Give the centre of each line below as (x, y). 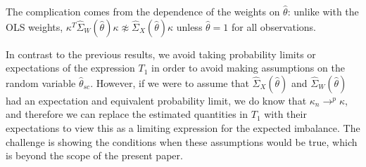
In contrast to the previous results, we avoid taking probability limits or (161, 54)
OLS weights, (34, 26)
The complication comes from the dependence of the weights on (143, 11)
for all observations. (273, 26)
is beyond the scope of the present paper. (94, 155)
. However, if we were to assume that (170, 82)
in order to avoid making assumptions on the (248, 68)
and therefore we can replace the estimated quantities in (127, 114)
